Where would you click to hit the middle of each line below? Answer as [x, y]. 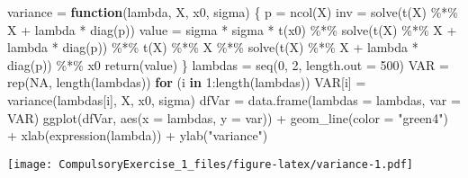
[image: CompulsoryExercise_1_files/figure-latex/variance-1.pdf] [211, 164]
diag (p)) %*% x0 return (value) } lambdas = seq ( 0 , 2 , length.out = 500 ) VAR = [228, 64]
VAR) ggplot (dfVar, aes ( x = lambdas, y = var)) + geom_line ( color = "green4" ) [228, 117]
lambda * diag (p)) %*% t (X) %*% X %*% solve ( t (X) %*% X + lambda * [213, 47]
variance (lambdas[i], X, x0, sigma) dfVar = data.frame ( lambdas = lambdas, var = [234, 99]
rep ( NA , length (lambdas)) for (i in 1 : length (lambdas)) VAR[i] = [187, 82]
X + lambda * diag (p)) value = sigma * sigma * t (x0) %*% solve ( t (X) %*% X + [232, 29]
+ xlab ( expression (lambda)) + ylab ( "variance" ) [138, 135]
